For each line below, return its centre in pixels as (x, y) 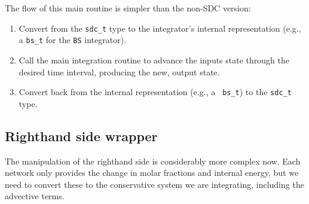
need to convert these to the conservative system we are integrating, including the (154, 184)
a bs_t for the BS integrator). (73, 40)
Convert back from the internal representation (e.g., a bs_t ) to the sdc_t (155, 92)
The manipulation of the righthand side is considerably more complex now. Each (153, 161)
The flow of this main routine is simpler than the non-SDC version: (128, 8)
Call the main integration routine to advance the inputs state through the (154, 60)
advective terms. (35, 196)
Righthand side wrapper (81, 136)
